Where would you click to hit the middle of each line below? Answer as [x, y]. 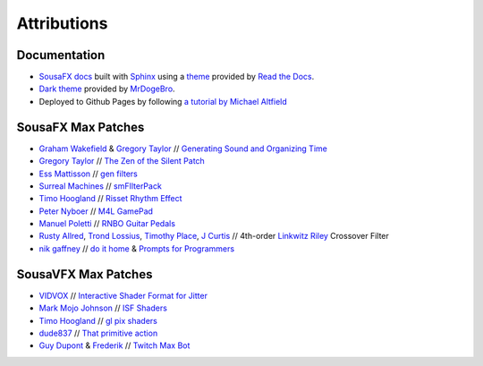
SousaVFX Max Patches [85, 274]
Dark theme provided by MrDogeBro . [107, 89]
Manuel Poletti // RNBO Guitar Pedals [107, 224]
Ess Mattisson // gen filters [88, 174]
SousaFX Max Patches [80, 127]
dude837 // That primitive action [98, 333]
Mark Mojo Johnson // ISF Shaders [103, 308]
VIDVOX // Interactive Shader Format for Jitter [123, 295]
